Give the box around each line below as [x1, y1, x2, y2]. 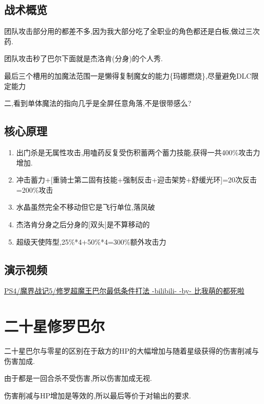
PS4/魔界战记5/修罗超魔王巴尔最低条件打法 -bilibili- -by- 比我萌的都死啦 [4, 285, 244, 296]
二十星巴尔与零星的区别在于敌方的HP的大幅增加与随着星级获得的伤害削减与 [4, 345, 259, 356]
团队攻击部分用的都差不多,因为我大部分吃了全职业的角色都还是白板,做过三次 [4, 26, 260, 36]
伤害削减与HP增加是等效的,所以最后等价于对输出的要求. [4, 390, 191, 400]
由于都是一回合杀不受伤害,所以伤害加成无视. [4, 373, 152, 383]
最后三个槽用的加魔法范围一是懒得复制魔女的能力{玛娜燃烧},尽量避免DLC [4, 70, 252, 81]
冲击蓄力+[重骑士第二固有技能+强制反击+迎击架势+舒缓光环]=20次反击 [16, 174, 257, 185]
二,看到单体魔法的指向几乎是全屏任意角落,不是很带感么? [4, 98, 192, 108]
